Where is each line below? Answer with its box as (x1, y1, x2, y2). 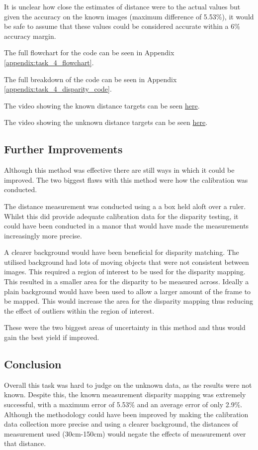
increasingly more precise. (4, 230, 82, 240)
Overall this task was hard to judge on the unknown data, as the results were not (4, 379, 252, 390)
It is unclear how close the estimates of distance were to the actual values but (4, 1, 241, 11)
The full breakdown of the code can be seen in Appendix (4, 74, 177, 84)
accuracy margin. (4, 30, 56, 41)
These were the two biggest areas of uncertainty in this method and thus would (4, 322, 246, 333)
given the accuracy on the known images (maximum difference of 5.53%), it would (4, 11, 254, 21)
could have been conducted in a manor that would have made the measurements (4, 221, 249, 231)
